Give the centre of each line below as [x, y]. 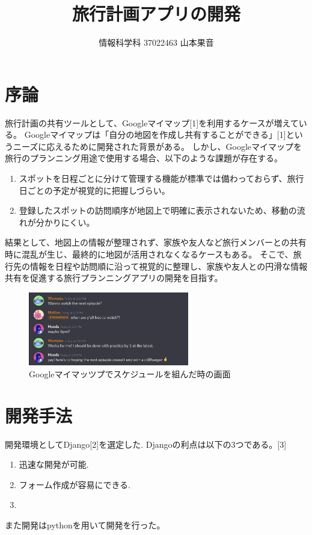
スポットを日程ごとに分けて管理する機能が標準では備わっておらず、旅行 [161, 178]
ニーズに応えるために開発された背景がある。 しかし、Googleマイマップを [158, 146]
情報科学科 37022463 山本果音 [156, 42]
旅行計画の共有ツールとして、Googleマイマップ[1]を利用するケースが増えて [152, 122]
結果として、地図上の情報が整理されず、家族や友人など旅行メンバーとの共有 [156, 242]
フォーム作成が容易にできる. [75, 484]
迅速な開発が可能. [54, 464]
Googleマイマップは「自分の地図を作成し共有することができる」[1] [155, 135]
